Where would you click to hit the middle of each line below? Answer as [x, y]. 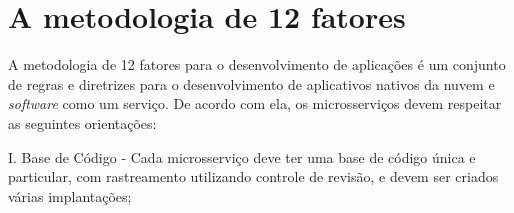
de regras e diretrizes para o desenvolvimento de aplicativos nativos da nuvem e [251, 83]
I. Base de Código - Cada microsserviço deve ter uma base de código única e [242, 156]
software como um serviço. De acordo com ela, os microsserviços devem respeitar [255, 103]
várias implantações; [70, 195]
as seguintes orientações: [82, 122]
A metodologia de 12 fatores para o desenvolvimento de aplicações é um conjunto [257, 64]
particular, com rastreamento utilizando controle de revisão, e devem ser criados [253, 176]
